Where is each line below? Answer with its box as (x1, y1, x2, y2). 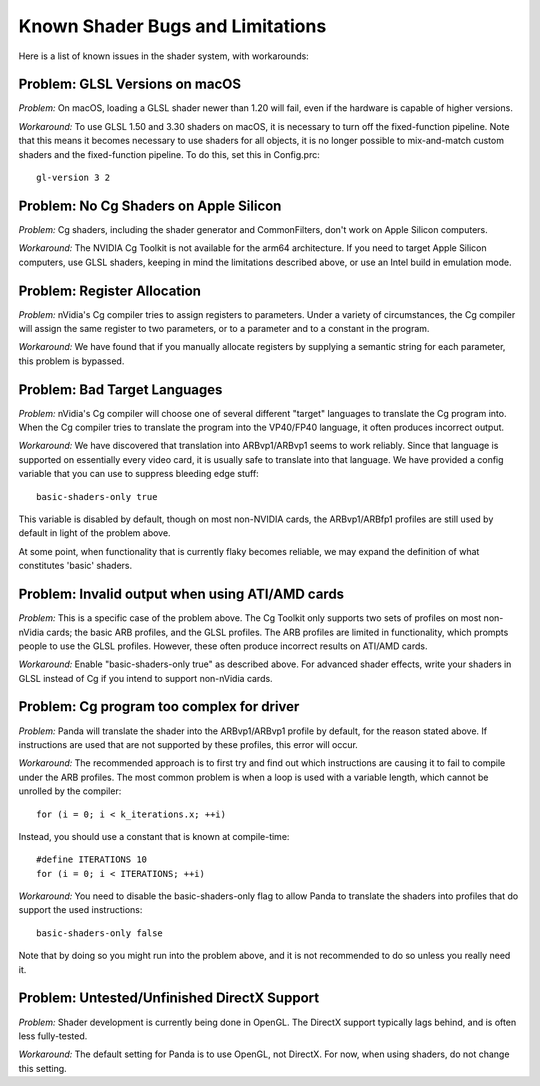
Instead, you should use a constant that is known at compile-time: (18, 830, 290, 842)
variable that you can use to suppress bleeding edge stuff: (18, 468, 259, 480)
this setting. (18, 1062, 67, 1074)
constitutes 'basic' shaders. (18, 560, 133, 572)
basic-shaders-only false (36, 927, 164, 939)
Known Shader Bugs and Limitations (18, 15, 327, 37)
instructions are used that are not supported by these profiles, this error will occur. (18, 738, 359, 750)
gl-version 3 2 (36, 172, 111, 184)
